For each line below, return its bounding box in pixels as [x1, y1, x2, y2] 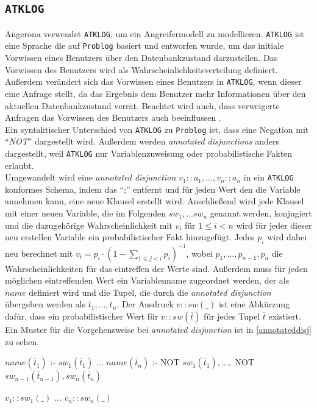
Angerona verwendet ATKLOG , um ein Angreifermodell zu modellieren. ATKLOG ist [5, 27, 304, 40]
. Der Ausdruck [116, 298, 174, 310]
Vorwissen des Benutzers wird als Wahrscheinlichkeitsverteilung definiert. [5, 63, 278, 76]
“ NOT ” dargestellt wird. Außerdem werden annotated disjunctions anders [5, 135, 280, 148]
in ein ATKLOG [243, 171, 294, 184]
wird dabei [267, 231, 307, 243]
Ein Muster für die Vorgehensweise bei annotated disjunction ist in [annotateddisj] [5, 323, 312, 335]
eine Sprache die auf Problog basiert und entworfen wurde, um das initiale [5, 39, 284, 52]
